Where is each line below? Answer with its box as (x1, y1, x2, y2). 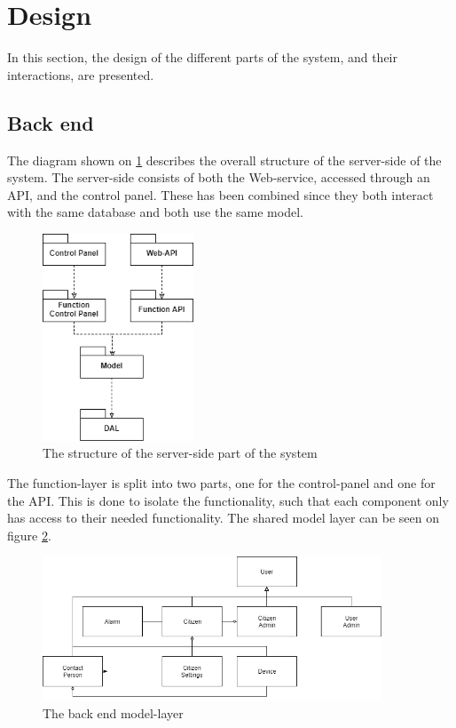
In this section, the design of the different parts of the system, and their (7, 48, 398, 67)
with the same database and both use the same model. (7, 203, 303, 221)
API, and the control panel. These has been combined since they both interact (7, 185, 434, 204)
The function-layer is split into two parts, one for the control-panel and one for (7, 474, 436, 492)
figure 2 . (7, 525, 51, 544)
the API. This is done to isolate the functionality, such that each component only (7, 491, 449, 509)
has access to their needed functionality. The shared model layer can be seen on (7, 508, 439, 527)
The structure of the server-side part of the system (43, 444, 318, 462)
